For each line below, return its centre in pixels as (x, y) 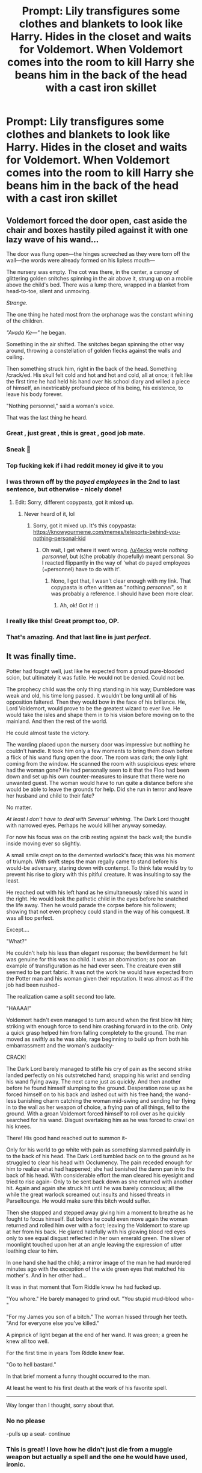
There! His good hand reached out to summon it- (67, 1138)
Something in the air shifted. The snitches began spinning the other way (95, 344)
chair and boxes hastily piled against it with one (97, 230)
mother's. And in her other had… (47, 1275)
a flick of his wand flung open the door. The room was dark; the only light (97, 757)
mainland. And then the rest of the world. (57, 721)
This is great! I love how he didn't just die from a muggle (90, 1449)
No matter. (19, 807)
